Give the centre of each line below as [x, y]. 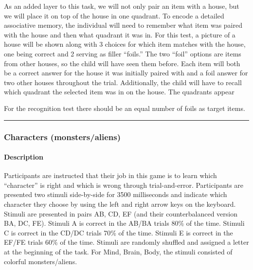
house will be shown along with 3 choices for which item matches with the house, [125, 44]
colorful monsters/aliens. [41, 261]
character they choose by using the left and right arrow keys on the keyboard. [120, 204]
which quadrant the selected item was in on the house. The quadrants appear [119, 92]
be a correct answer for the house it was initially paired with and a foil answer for [126, 73]
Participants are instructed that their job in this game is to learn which [110, 175]
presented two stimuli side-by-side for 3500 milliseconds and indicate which [116, 194]
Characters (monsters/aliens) [63, 137]
